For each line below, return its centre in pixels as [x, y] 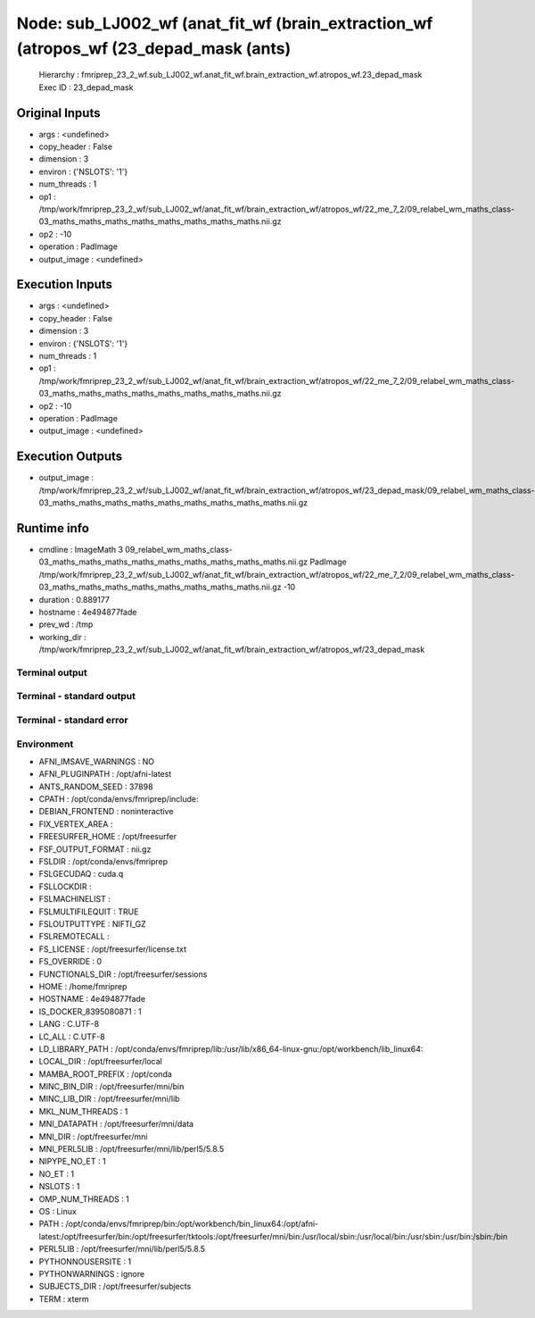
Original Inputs [58, 113]
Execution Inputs [65, 284]
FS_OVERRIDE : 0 [70, 962]
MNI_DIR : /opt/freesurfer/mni [93, 1136]
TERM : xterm [64, 1298]
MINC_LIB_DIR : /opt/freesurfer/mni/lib [109, 1099]
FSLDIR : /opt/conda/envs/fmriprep [103, 862]
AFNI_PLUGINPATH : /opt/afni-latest [105, 774]
